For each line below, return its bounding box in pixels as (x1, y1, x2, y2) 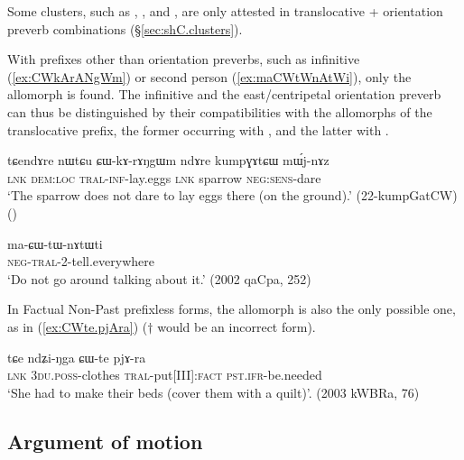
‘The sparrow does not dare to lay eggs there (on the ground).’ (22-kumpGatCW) (7, 186, 458, 205)
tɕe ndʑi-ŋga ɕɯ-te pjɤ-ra (7, 347, 146, 366)
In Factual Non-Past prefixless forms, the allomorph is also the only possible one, (7, 299, 456, 318)
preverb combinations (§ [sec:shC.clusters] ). (7, 19, 243, 38)
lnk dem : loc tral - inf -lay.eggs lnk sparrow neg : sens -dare (7, 168, 321, 187)
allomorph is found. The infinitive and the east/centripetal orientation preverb (7, 85, 441, 104)
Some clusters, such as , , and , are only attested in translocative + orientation (7, 2, 443, 20)
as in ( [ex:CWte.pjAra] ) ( (7, 317, 148, 336)
